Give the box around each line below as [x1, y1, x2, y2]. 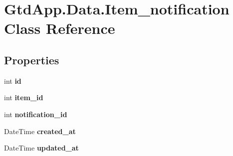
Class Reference [4, 18, 115, 38]
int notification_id [4, 109, 67, 119]
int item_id [4, 92, 43, 103]
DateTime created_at [4, 126, 76, 136]
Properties [4, 52, 59, 67]
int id [4, 75, 21, 86]
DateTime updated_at [4, 143, 79, 153]
